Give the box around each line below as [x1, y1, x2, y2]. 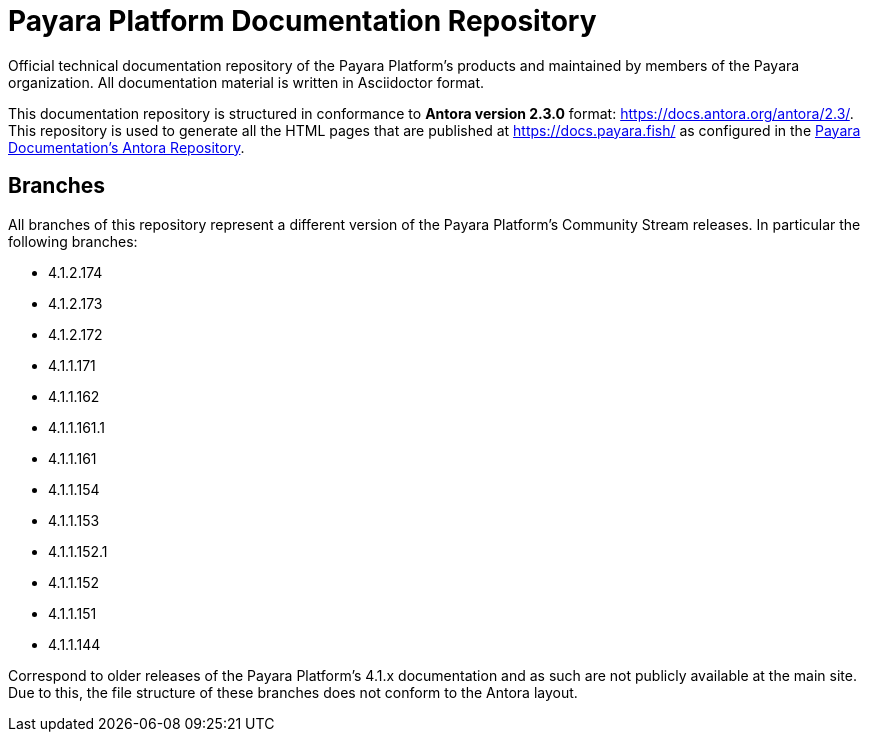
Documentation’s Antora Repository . [8, 138, 245, 156]
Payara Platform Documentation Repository [8, 4, 597, 38]
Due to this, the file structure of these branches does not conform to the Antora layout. [8, 683, 578, 701]
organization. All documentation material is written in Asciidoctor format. [8, 73, 485, 91]
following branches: [8, 232, 138, 250]
